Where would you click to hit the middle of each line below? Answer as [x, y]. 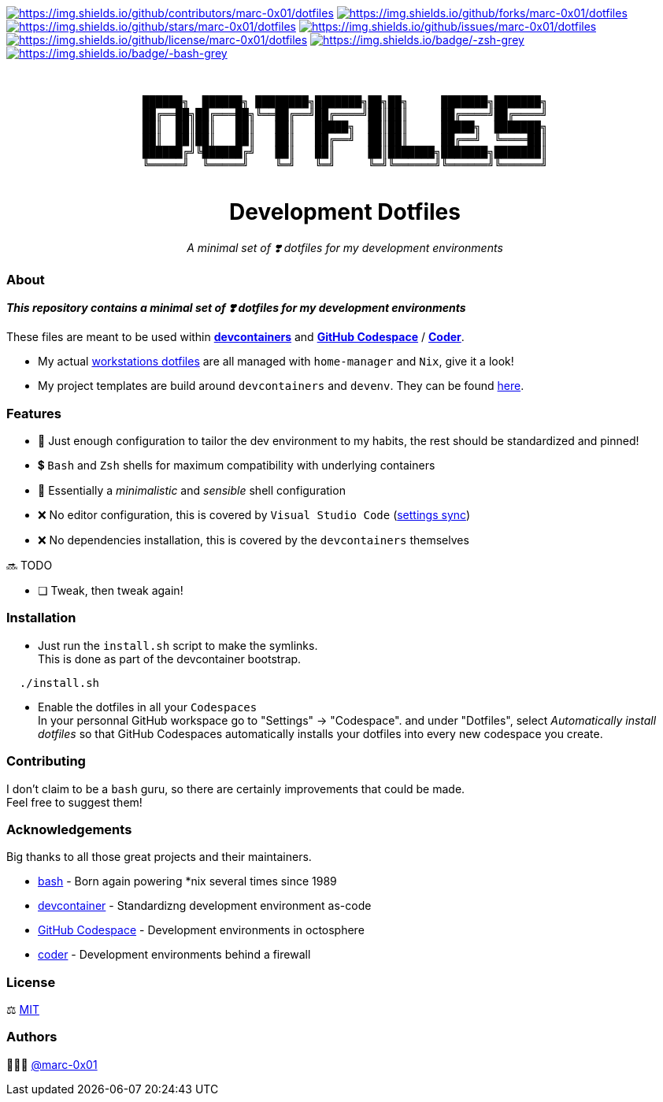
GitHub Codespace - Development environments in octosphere [201, 930]
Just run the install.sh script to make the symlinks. [178, 645]
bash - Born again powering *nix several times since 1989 [187, 881]
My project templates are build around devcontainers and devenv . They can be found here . [281, 386]
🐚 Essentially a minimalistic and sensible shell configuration [192, 490]
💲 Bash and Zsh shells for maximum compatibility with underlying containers [237, 465]
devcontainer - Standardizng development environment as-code [205, 906]
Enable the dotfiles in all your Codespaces [148, 707]
